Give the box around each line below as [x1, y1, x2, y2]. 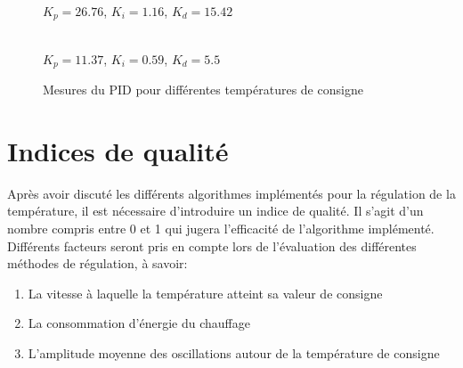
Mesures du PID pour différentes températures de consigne [43, 80, 363, 99]
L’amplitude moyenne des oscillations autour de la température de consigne [28, 343, 440, 362]
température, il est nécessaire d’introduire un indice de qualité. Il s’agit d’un [7, 201, 424, 220]
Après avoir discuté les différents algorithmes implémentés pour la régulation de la [7, 184, 456, 202]
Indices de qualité [7, 132, 229, 168]
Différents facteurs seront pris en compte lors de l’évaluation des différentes [7, 236, 417, 255]
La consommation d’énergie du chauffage [28, 314, 250, 332]
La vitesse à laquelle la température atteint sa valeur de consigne [28, 283, 383, 302]
